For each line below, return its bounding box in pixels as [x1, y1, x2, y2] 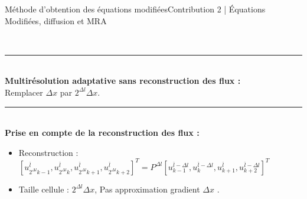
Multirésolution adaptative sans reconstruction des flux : [5, 74, 241, 87]
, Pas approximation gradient [94, 182, 200, 195]
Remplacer [5, 86, 43, 98]
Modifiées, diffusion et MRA [5, 14, 107, 27]
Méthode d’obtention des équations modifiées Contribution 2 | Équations [5, 3, 266, 15]
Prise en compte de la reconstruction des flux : [5, 126, 200, 139]
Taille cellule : [18, 182, 69, 195]
